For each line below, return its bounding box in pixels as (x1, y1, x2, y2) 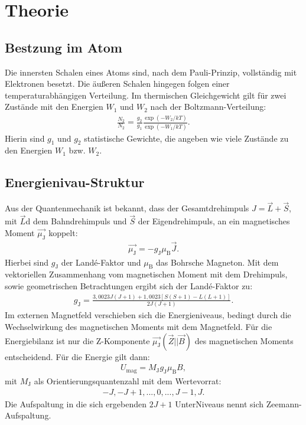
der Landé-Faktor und (61, 256, 141, 268)
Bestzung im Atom (5, 38, 122, 56)
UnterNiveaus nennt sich (175, 397, 264, 410)
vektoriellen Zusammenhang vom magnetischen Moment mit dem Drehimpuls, (5, 268, 288, 280)
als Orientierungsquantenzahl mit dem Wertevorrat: (34, 374, 222, 387)
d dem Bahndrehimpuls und (25, 215, 127, 227)
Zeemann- (266, 397, 302, 410)
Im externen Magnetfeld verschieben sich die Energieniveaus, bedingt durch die (5, 309, 291, 321)
